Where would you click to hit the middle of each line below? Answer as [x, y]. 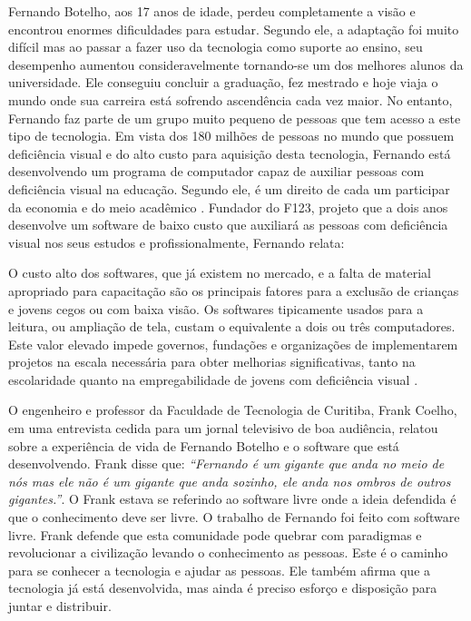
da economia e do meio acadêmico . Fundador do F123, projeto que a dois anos [228, 207]
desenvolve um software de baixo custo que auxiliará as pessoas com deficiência [228, 225]
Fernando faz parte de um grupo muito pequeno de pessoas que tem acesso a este [235, 118]
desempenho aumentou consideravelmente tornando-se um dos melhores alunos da [236, 64]
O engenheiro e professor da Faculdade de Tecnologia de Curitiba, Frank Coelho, [233, 410]
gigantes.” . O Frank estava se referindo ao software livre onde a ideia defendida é [232, 499]
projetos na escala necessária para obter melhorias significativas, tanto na [212, 362]
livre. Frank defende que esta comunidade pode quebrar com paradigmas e [215, 534]
